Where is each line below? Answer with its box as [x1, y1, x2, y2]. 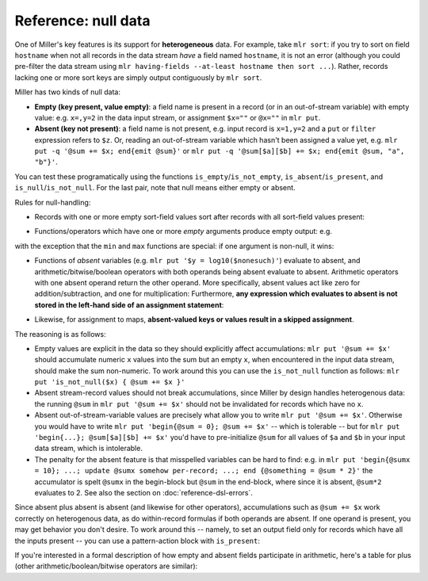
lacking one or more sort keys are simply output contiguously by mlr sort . [14, 72, 262, 82]
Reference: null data [14, 12, 151, 29]
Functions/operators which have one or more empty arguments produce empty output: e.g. [34, 227, 333, 236]
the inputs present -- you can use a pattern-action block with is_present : [14, 536, 261, 545]
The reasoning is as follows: [14, 329, 106, 338]
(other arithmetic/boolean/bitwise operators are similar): [14, 561, 198, 571]
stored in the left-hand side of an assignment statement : [34, 300, 224, 309]
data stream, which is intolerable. [34, 444, 143, 453]
